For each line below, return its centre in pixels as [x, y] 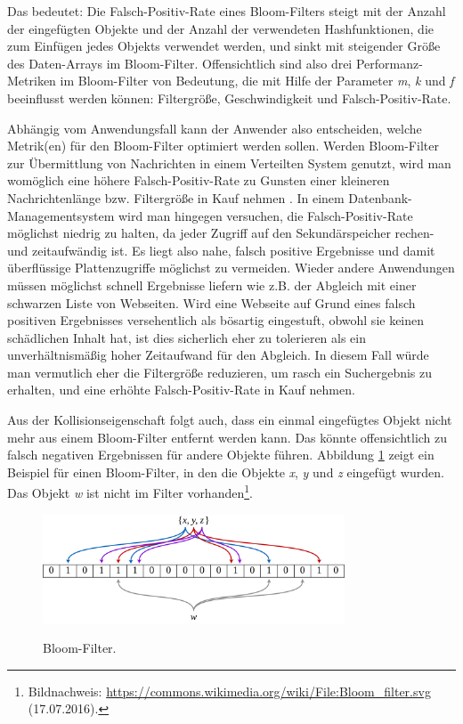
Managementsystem [61, 215]
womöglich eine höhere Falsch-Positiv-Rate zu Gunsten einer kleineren [199, 180]
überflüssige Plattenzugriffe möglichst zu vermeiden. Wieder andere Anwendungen [231, 268]
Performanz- [389, 63]
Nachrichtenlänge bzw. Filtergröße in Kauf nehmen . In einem [176, 197]
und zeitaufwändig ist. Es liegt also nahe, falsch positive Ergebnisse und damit [221, 250]
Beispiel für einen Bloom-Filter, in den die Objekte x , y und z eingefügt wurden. [226, 472]
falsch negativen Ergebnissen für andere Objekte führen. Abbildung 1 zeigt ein [221, 455]
